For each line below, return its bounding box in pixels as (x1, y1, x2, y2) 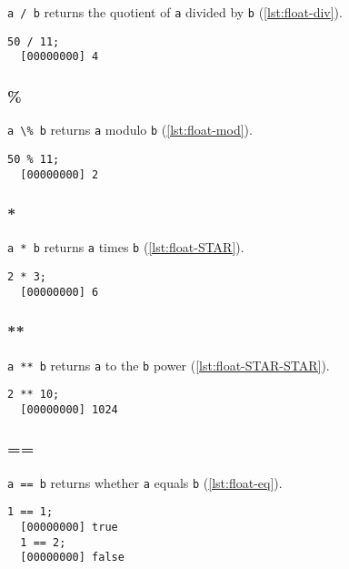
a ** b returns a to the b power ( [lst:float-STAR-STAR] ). (7, 355, 330, 374)
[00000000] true (20, 521, 118, 534)
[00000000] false (20, 551, 125, 564)
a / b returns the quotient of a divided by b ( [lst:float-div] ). (7, 3, 343, 21)
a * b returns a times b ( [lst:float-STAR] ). (7, 238, 244, 257)
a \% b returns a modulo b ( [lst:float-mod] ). (7, 120, 253, 139)
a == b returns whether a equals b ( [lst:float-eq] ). (7, 472, 283, 492)
